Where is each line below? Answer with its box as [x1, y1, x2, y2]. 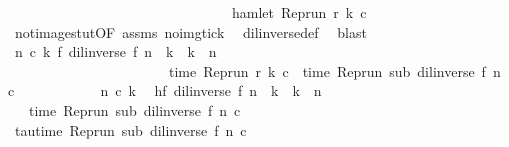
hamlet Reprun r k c [231, 2, 367, 22]
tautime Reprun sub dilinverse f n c [14, 119, 247, 140]
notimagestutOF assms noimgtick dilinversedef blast [14, 21, 367, 42]
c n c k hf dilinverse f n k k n [8, 80, 322, 101]
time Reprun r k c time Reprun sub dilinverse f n [168, 60, 501, 81]
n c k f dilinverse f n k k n [14, 41, 217, 62]
